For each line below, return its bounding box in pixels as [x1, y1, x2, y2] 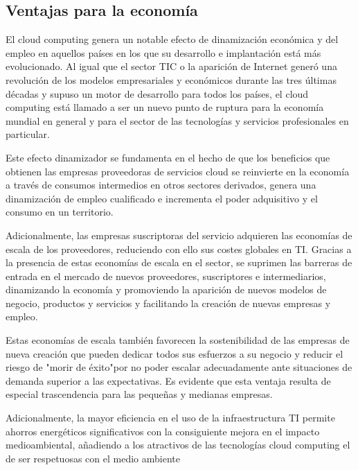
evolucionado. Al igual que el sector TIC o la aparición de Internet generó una [6, 59, 337, 73]
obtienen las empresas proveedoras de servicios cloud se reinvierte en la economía [6, 164, 350, 178]
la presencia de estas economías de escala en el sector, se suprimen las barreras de [6, 255, 352, 270]
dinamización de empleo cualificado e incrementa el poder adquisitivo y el [6, 191, 318, 205]
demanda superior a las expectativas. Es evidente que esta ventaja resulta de [6, 373, 331, 388]
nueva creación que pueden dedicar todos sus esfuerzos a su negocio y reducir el [6, 346, 343, 360]
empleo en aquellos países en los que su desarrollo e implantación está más [6, 45, 321, 60]
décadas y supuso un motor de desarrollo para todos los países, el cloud [6, 86, 309, 101]
